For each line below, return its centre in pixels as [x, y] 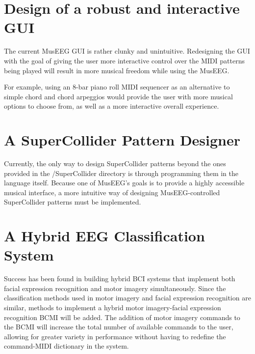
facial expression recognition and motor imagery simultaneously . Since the [115, 288]
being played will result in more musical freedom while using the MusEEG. [117, 70]
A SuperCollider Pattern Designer [122, 140]
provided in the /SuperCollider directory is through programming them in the [121, 173]
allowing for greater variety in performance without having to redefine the [115, 336]
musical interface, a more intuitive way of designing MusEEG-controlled [112, 192]
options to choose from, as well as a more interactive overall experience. [112, 106]
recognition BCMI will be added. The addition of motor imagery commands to [122, 317]
